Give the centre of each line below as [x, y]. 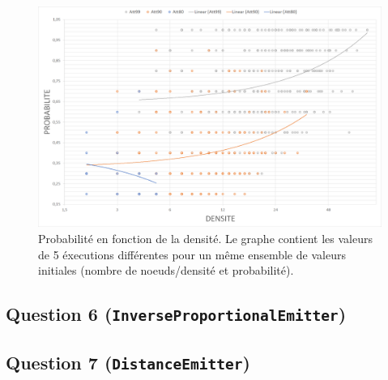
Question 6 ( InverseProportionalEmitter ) [176, 314]
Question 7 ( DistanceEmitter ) [128, 362]
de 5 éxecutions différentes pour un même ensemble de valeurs [192, 254]
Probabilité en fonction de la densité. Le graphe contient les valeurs [205, 239]
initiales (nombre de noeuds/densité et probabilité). [166, 270]
